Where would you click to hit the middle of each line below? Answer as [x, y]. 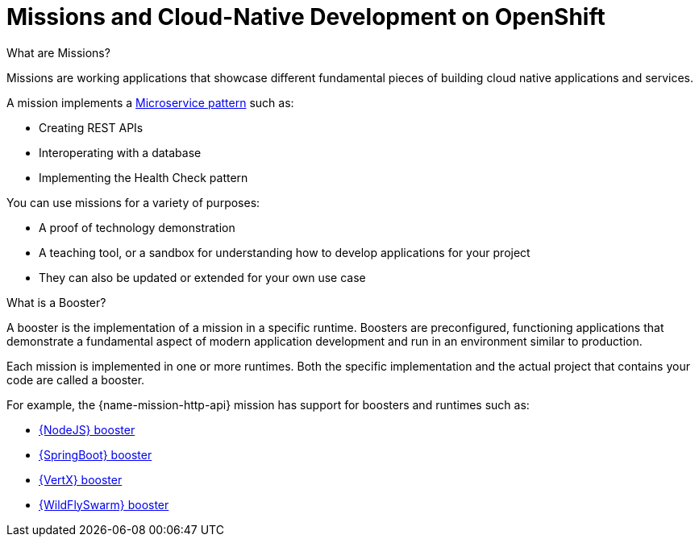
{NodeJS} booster [87, 429]
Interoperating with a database [120, 152]
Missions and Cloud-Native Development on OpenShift [306, 17]
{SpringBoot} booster [96, 454]
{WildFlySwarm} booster [104, 504]
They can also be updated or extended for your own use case [202, 277]
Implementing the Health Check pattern [144, 177]
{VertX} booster [81, 479]
